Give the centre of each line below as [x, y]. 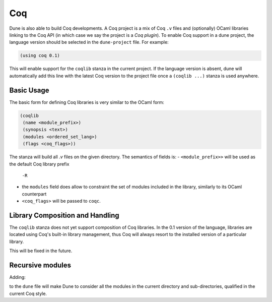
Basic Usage [29, 90]
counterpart [34, 194]
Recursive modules [40, 265]
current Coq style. [28, 293]
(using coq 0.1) [40, 56]
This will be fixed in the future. [41, 251]
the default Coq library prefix [39, 164]
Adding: [18, 277]
